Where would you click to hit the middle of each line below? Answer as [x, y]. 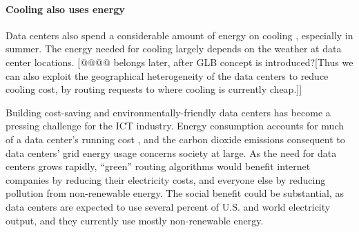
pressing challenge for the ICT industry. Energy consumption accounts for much [175, 126]
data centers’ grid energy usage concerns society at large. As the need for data [171, 152]
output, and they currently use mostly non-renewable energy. [135, 220]
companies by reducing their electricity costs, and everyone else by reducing [166, 179]
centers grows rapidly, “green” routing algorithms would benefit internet [158, 166]
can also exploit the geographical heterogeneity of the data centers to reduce [167, 75]
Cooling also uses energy [65, 9]
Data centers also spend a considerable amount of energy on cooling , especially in [179, 35]
